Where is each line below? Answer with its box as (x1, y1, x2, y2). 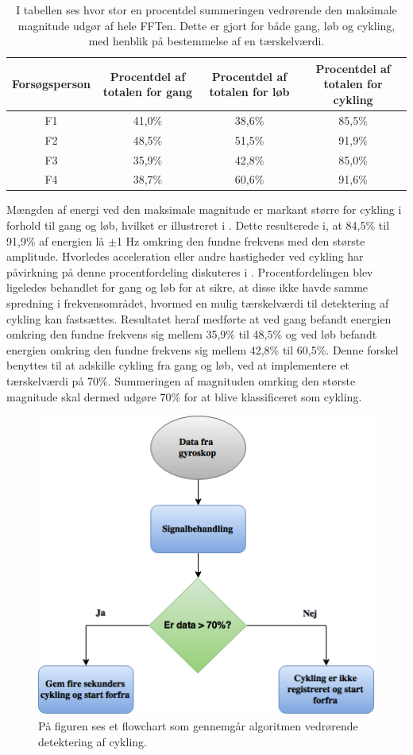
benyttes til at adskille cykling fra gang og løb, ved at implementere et (6, 357, 349, 374)
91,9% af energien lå (6, 232, 105, 249)
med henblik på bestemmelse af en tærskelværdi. (88, 33, 325, 49)
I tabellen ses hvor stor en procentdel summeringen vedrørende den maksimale (16, 2, 397, 17)
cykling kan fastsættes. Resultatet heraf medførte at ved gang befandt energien (6, 310, 392, 327)
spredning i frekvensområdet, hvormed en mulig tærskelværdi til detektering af (6, 295, 389, 311)
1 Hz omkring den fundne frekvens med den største (116, 232, 365, 249)
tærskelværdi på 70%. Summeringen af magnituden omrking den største (6, 372, 356, 389)
